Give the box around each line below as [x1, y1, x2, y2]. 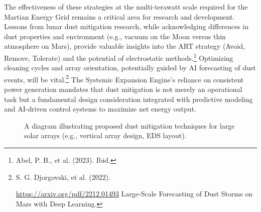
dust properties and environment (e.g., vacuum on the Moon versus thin [4, 31, 226, 41]
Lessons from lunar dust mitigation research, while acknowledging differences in [4, 21, 248, 32]
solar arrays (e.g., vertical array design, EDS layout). [24, 130, 187, 141]
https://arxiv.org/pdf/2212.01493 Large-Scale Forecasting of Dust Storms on [16, 188, 253, 199]
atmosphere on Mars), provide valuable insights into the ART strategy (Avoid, [4, 41, 245, 51]
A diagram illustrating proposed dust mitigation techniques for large [24, 120, 235, 131]
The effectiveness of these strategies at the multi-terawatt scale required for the [4, 2, 248, 12]
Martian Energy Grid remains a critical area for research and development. [4, 11, 235, 22]
